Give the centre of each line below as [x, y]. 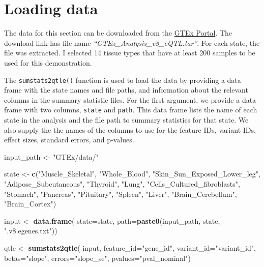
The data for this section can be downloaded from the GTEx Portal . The [118, 33]
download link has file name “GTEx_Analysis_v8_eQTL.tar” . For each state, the [132, 42]
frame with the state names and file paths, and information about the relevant [126, 90]
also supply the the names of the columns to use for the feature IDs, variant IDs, [130, 129]
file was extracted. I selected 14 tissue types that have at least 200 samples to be [130, 53]
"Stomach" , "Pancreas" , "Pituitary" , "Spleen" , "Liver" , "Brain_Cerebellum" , [121, 194]
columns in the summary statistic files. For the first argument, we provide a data [130, 99]
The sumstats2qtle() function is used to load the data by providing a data [123, 80]
